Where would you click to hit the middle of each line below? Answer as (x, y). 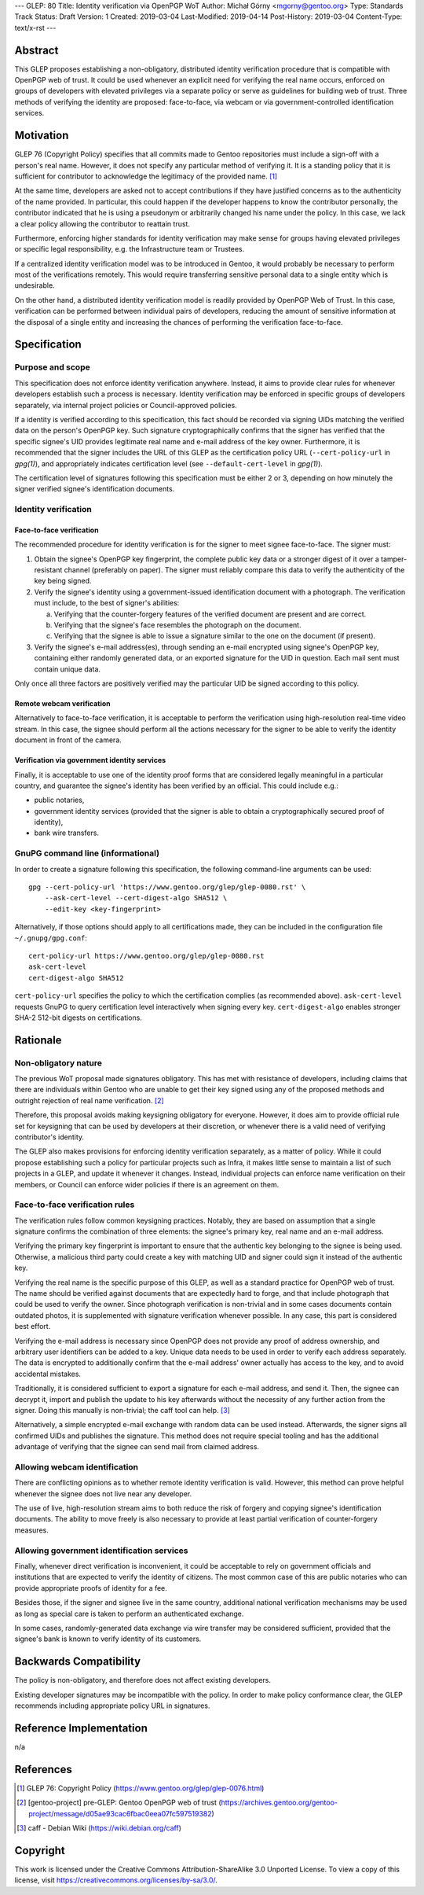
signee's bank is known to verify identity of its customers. (108, 1639)
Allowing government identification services (101, 1551)
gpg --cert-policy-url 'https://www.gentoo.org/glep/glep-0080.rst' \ (167, 887)
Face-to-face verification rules (75, 1205)
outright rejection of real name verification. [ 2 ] (89, 1100)
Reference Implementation (81, 1728)
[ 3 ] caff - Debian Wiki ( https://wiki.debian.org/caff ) (99, 1827)
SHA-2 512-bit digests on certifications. (79, 1017)
